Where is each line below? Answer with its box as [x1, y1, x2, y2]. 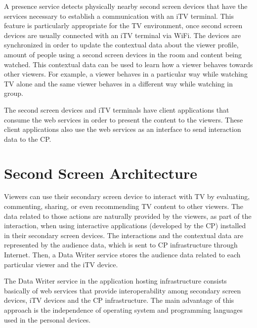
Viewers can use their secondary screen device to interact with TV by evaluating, [4, 191, 250, 202]
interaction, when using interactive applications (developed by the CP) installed [4, 220, 246, 231]
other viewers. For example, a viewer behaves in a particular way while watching [4, 69, 248, 79]
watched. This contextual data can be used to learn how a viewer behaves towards [4, 59, 253, 69]
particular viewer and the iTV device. [4, 259, 118, 269]
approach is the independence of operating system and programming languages [4, 304, 243, 315]
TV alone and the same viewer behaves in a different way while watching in [4, 78, 233, 88]
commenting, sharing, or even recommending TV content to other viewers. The [4, 201, 244, 211]
